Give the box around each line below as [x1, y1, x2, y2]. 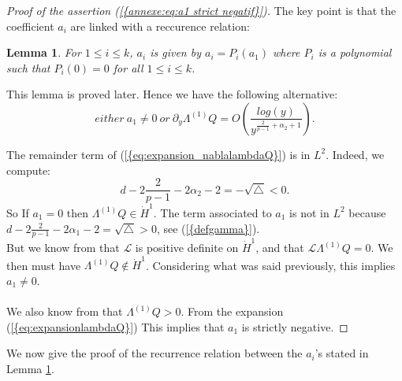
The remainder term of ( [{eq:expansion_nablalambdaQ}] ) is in [6, 146, 311, 162]
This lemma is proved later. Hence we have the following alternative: [6, 86, 338, 102]
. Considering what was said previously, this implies [145, 257, 396, 273]
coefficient [6, 17, 54, 34]
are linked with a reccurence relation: [70, 17, 250, 34]
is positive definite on [135, 239, 239, 256]
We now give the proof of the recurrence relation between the [6, 345, 303, 361]
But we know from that [6, 239, 120, 256]
